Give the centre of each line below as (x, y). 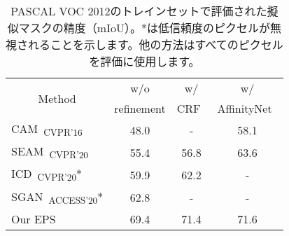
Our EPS (34, 218)
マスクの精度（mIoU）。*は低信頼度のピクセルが (144, 28)
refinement (140, 108)
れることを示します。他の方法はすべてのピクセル (156, 44)
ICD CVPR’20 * (47, 175)
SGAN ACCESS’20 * (57, 197)
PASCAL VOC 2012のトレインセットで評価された (139, 11)
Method (57, 98)
